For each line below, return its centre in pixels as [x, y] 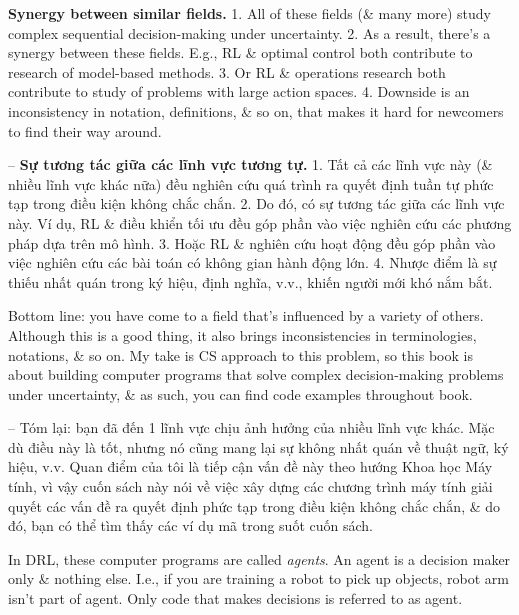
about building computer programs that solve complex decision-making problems [256, 374]
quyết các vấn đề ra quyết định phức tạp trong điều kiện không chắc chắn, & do [254, 505]
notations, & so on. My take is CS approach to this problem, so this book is [240, 354]
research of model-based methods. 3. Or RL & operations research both [227, 71]
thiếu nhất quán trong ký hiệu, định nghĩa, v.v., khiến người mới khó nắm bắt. [250, 281]
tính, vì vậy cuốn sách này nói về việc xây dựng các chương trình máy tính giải [250, 486]
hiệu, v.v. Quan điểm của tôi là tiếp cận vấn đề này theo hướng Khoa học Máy [250, 466]
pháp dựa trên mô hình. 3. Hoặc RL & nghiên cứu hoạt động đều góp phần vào [252, 242]
